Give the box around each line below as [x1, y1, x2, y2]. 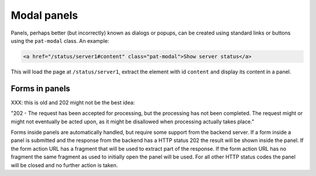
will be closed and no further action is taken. [11, 161, 118, 168]
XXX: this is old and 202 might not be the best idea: [11, 99, 135, 106]
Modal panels [11, 9, 78, 22]
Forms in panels [11, 83, 70, 93]
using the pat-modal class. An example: [11, 37, 109, 44]
